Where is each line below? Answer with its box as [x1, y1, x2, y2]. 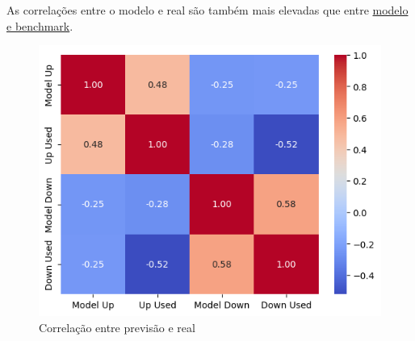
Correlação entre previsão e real [39, 319, 195, 336]
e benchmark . [6, 17, 73, 34]
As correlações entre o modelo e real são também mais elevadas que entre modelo [6, 2, 409, 18]
